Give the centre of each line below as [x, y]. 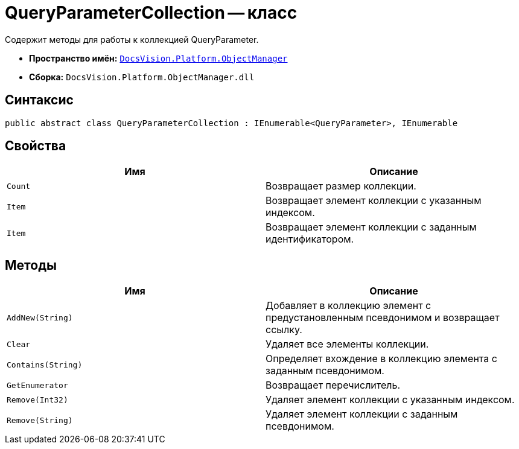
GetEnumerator [37, 385]
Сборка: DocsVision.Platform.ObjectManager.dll [142, 77]
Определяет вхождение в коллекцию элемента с [381, 359]
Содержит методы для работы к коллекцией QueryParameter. [132, 39]
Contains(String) [45, 365]
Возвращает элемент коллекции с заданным [371, 227]
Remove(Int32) [37, 400]
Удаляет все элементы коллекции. [347, 344]
